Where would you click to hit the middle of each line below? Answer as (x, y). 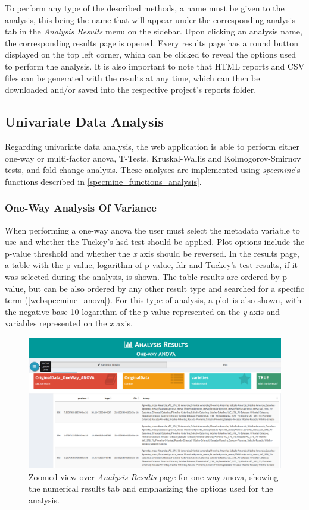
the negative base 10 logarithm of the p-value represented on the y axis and (143, 311)
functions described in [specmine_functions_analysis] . (103, 181)
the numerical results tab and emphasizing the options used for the (151, 488)
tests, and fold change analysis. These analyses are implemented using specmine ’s (153, 170)
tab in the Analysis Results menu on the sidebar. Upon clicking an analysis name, (154, 31)
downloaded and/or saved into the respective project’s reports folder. (131, 89)
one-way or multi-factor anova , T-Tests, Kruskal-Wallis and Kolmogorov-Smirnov (153, 158)
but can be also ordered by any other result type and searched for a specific (166, 288)
